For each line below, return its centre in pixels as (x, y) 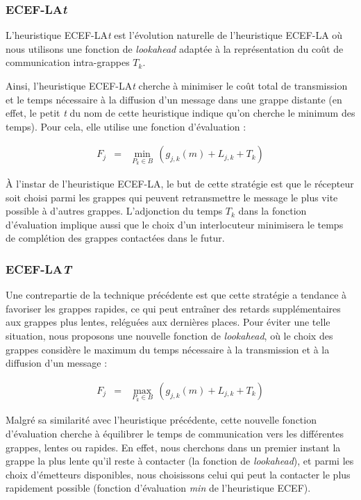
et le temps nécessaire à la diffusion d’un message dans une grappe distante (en (174, 99)
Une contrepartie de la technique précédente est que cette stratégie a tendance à (176, 295)
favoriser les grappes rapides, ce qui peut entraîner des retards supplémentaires (173, 308)
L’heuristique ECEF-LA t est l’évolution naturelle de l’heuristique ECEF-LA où (174, 35)
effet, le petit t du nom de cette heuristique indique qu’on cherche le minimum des (180, 113)
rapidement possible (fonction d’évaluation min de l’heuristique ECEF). (158, 488)
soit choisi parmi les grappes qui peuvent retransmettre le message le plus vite (172, 197)
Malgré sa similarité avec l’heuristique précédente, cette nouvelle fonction (161, 420)
